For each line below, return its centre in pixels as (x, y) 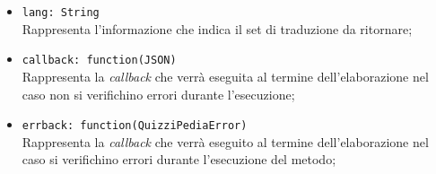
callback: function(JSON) (99, 61)
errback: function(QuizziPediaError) (135, 126)
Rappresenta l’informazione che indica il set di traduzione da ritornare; (217, 28)
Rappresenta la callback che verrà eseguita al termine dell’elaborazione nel (225, 76)
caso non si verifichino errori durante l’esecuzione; (158, 94)
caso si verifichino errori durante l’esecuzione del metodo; (179, 159)
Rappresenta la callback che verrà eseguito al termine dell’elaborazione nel (225, 141)
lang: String (61, 13)
